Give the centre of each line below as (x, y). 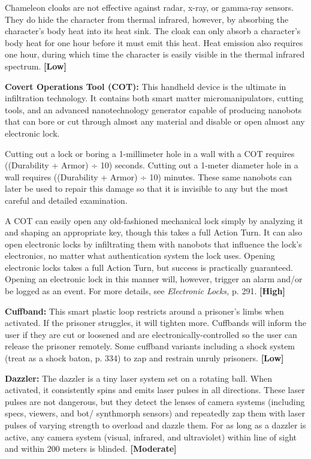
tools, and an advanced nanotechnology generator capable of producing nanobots (153, 109)
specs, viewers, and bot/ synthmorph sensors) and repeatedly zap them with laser (155, 413)
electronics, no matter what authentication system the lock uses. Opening (140, 256)
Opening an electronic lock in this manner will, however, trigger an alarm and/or (154, 279)
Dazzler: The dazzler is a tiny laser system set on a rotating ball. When (139, 378)
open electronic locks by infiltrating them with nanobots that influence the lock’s (153, 244)
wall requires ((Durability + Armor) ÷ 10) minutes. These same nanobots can (149, 176)
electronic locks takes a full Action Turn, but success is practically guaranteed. (149, 267)
